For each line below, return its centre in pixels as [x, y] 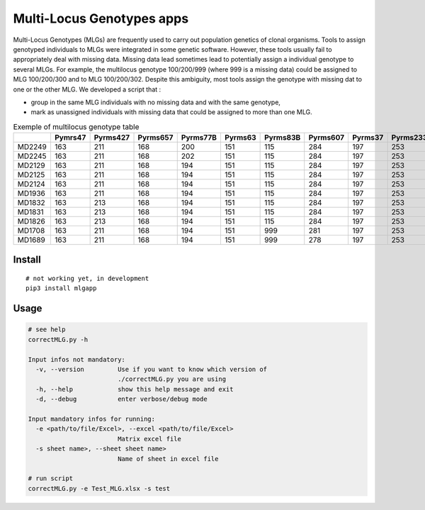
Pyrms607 [327, 138]
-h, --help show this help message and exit [135, 389]
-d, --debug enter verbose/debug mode [122, 399]
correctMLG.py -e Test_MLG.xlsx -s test [99, 488]
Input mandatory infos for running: [92, 419]
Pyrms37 [368, 138]
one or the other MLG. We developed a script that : [87, 89]
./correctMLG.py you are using [172, 379]
